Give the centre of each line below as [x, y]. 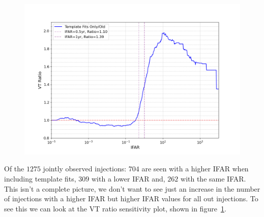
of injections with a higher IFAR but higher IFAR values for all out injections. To [131, 198]
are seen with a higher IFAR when [195, 169]
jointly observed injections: [85, 169]
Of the [14, 169]
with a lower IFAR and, [128, 178]
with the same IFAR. [213, 178]
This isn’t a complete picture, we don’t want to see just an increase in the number [132, 188]
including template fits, [40, 178]
